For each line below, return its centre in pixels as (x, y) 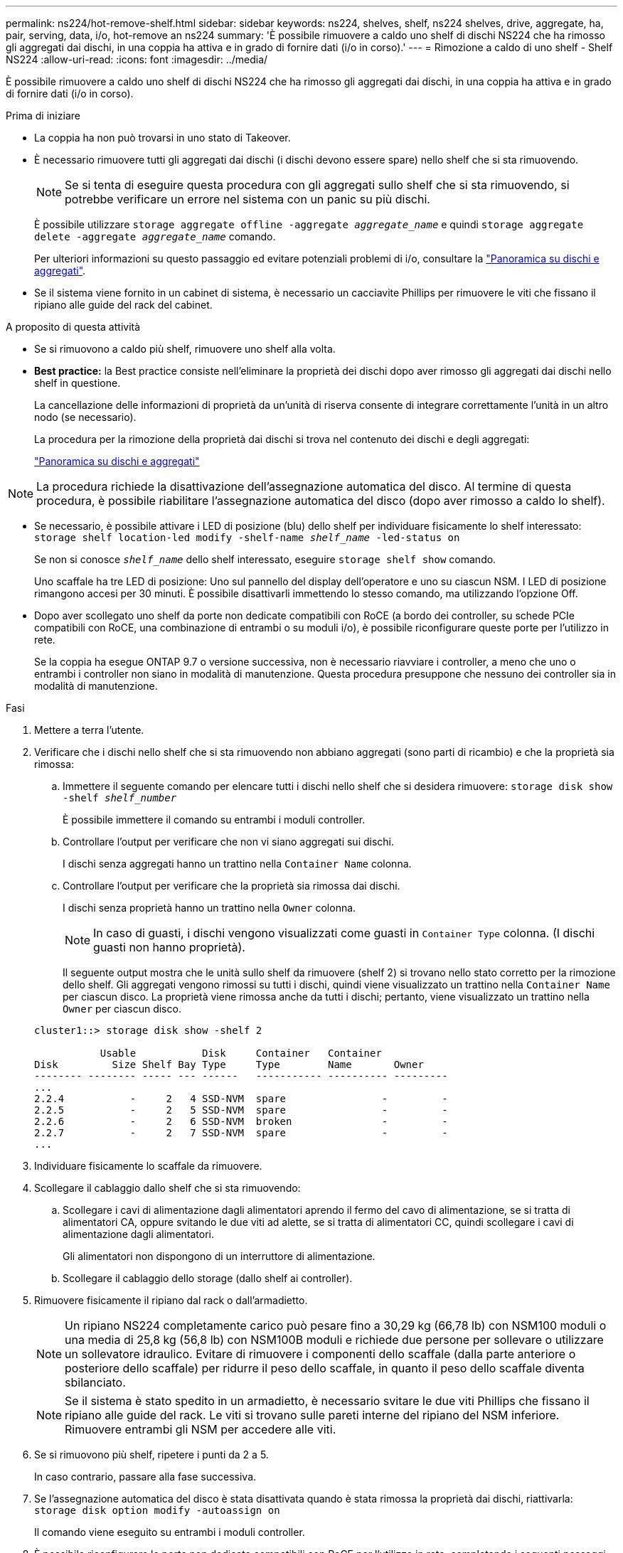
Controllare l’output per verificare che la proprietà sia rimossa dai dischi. (231, 886)
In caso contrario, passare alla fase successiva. (145, 1477)
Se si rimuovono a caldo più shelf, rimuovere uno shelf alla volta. (185, 349)
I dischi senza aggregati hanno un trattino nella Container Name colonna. (237, 864)
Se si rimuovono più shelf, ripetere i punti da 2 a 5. (151, 1455)
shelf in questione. (78, 383)
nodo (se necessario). (85, 417)
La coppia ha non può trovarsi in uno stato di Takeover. (163, 138)
